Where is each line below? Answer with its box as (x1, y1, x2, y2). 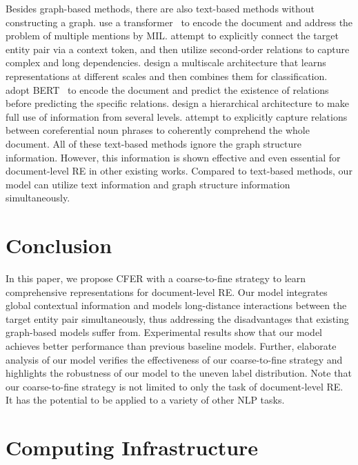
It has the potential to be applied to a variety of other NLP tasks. (6, 393, 285, 407)
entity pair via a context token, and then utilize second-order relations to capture (6, 41, 350, 56)
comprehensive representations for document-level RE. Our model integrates (6, 284, 328, 299)
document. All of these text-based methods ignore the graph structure (6, 136, 302, 150)
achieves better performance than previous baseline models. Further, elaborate (6, 339, 337, 353)
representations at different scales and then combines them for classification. (6, 68, 328, 83)
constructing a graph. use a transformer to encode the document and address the (6, 14, 353, 29)
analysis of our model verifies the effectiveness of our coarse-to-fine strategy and (6, 352, 343, 366)
